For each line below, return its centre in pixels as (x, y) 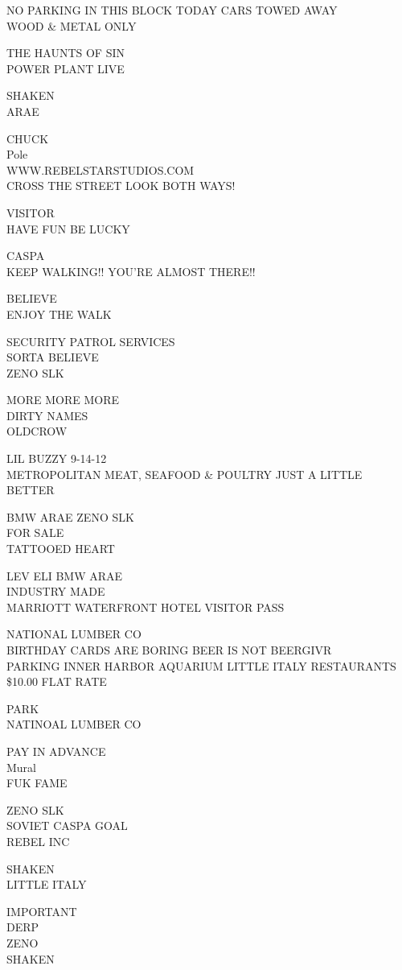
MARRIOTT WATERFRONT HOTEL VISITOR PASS (146, 607)
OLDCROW (37, 431)
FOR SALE (35, 532)
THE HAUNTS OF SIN (66, 53)
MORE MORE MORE (63, 400)
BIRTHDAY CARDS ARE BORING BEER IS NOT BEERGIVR (169, 650)
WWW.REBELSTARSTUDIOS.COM (100, 169)
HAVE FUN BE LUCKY (68, 228)
